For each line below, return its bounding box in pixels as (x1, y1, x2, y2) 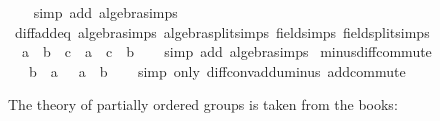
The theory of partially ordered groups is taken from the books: (8, 94, 398, 115)
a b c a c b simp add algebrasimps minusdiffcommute (21, 41, 432, 62)
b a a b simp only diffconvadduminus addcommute (28, 60, 406, 81)
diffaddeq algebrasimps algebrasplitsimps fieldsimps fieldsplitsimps (14, 21, 430, 42)
